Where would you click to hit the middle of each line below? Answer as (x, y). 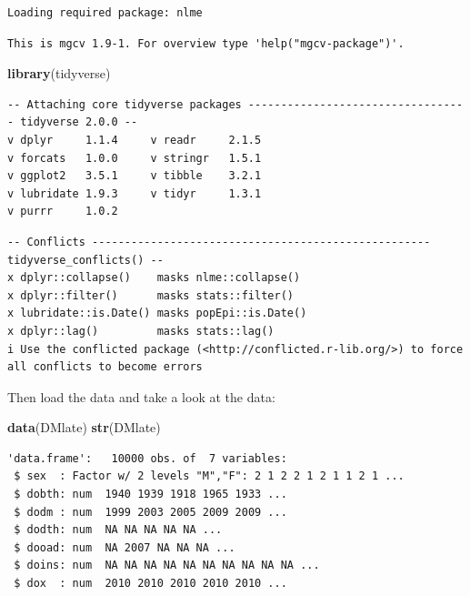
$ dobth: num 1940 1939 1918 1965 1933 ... (150, 495)
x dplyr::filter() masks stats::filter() (150, 295)
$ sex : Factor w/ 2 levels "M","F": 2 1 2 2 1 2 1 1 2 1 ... (209, 476)
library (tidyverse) (59, 73)
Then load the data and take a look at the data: (141, 396)
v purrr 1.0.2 (63, 212)
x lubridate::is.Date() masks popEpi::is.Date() (157, 313)
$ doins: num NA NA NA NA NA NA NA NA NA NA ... (167, 566)
